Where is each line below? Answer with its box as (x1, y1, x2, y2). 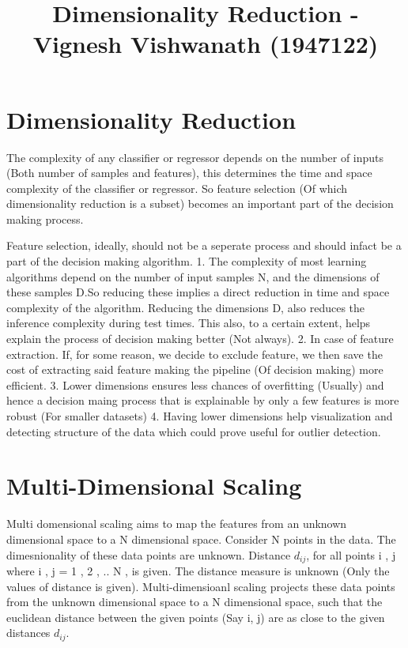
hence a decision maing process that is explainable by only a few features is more (6, 392, 399, 409)
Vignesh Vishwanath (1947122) (32, 28, 379, 60)
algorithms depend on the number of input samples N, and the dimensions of (6, 268, 380, 284)
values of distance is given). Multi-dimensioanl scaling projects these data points (6, 578, 395, 594)
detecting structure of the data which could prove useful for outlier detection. (6, 423, 381, 439)
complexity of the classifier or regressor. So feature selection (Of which (6, 179, 348, 196)
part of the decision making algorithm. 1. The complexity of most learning (6, 253, 367, 269)
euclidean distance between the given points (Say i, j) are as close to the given (6, 608, 385, 625)
